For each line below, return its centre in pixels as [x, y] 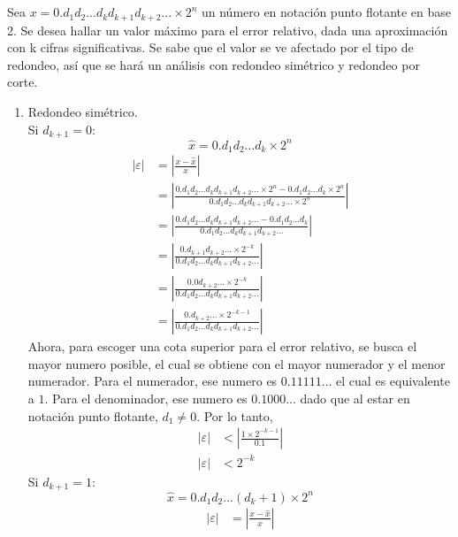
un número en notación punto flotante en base [326, 12]
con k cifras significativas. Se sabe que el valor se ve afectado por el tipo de [210, 47]
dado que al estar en [355, 398]
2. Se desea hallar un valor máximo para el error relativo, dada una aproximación [228, 30]
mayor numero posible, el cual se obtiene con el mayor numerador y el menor [237, 363]
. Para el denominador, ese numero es [146, 398]
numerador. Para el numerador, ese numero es [153, 381]
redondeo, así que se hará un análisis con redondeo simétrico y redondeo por [214, 64]
